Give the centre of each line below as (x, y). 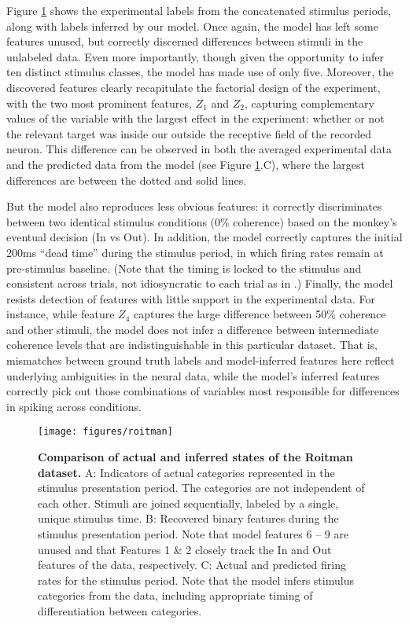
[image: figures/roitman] (105, 432)
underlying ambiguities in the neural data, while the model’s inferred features (193, 375)
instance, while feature (61, 314)
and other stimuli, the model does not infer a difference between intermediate (193, 329)
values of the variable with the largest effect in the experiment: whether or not (195, 118)
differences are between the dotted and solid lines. (127, 180)
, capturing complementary (309, 103)
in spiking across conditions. (74, 406)
